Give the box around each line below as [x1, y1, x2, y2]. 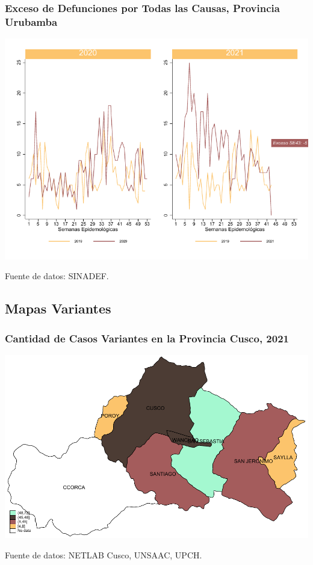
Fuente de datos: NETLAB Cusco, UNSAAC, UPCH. [5, 548, 202, 561]
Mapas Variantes [5, 299, 111, 318]
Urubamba [5, 14, 58, 29]
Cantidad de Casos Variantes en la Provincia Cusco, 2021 [5, 330, 289, 345]
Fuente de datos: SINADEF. [5, 270, 109, 282]
